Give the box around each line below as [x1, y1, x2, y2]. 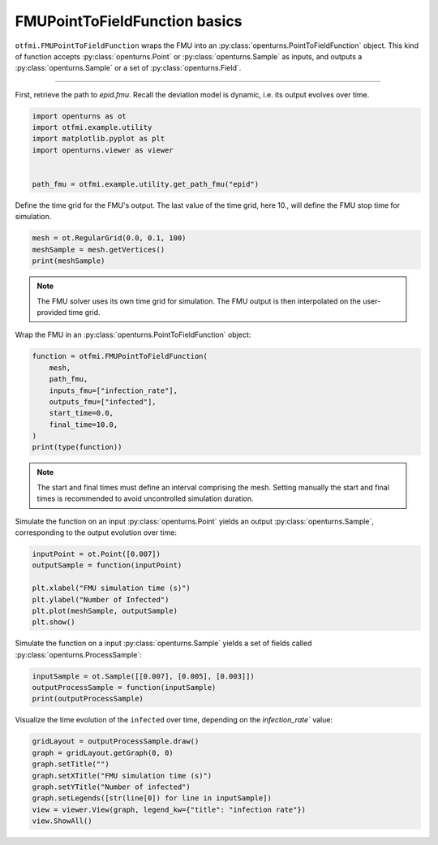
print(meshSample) [32, 257, 105, 265]
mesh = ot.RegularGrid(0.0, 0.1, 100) [32, 234, 187, 243]
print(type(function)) [32, 442, 122, 452]
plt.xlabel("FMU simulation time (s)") [32, 584, 191, 593]
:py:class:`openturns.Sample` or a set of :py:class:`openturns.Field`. [15, 63, 242, 73]
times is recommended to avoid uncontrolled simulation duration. [36, 494, 255, 503]
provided [36, 307, 67, 317]
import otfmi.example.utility [32, 123, 152, 132]
